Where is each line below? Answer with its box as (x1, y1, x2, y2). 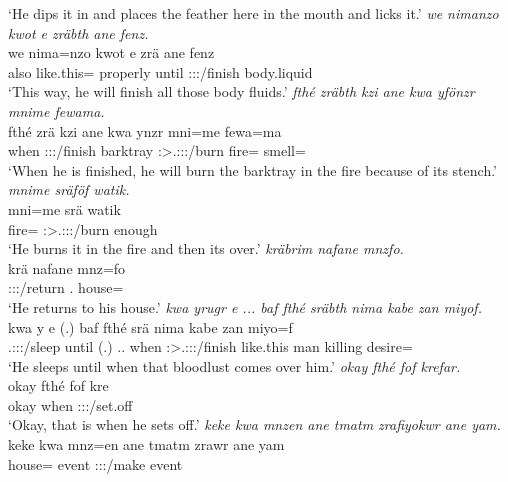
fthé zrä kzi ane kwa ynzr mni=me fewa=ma (8, 120, 282, 141)
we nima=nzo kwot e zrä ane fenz (8, 42, 215, 63)
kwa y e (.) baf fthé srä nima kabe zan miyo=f (8, 316, 293, 337)
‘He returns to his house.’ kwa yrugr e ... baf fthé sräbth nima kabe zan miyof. (8, 296, 482, 317)
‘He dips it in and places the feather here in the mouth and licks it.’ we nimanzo (8, 3, 499, 23)
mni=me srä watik (8, 198, 121, 219)
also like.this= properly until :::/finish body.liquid (8, 61, 313, 82)
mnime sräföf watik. (8, 179, 130, 200)
